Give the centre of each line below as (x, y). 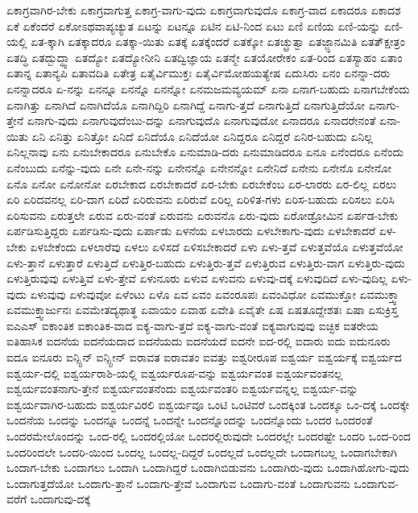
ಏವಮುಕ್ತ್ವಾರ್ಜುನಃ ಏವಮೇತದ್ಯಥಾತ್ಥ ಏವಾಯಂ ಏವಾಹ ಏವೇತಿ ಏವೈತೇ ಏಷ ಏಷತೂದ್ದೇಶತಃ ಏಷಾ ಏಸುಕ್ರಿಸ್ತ (203, 310)
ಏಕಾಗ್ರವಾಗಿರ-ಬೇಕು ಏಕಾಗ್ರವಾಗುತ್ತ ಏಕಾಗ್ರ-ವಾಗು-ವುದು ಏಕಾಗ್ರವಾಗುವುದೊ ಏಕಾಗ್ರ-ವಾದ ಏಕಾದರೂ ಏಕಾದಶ (204, 10)
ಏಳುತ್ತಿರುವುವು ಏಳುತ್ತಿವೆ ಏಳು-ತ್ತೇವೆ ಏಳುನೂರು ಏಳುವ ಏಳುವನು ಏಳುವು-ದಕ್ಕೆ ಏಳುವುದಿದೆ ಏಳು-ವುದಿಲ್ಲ (197, 278)
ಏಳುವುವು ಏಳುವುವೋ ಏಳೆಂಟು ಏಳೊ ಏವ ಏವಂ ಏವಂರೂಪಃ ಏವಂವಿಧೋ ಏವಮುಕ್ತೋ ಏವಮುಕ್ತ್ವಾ (215, 294)
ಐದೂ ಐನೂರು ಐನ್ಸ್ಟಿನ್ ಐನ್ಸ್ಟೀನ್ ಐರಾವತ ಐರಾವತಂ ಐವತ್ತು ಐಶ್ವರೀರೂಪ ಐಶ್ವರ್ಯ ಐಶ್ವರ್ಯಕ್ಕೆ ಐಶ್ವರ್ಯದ (204, 357)
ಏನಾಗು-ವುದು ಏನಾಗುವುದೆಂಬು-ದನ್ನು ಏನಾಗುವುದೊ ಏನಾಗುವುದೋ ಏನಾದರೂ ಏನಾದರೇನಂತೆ (201, 120)
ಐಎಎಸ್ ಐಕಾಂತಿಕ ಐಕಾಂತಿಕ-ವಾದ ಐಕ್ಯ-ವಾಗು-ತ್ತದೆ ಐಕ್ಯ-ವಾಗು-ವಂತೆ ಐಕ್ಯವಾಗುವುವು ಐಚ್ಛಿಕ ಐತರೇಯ (192, 325)
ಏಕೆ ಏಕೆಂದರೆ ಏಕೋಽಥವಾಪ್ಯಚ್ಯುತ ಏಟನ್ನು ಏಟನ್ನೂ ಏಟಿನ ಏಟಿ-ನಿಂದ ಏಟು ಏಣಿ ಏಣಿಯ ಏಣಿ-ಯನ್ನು (194, 25)
